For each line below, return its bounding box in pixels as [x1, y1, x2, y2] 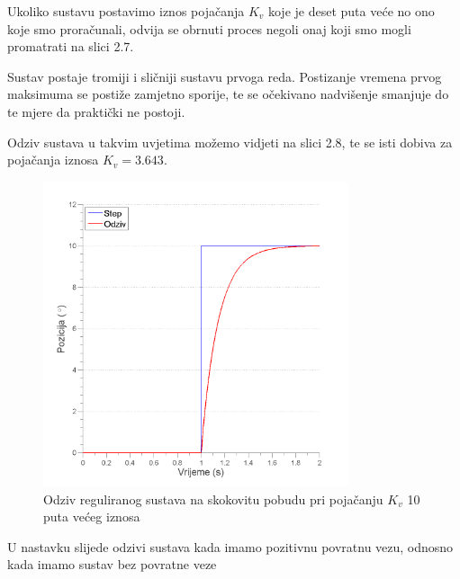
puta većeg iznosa [43, 507, 140, 526]
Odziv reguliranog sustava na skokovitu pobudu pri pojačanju [43, 489, 383, 508]
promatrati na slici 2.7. [7, 37, 134, 56]
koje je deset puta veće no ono [267, 2, 435, 20]
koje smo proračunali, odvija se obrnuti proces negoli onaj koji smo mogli [7, 19, 411, 38]
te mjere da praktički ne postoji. [7, 102, 185, 120]
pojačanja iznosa [7, 150, 99, 169]
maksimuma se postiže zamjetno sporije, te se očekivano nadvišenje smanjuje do [7, 85, 449, 103]
